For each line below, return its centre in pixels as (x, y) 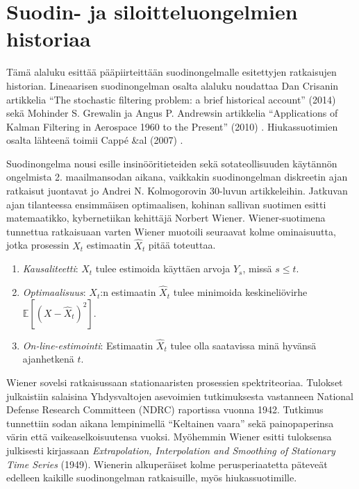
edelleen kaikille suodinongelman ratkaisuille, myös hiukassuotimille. (152, 478)
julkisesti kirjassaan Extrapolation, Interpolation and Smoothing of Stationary (171, 450)
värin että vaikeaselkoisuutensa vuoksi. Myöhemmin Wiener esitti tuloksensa (169, 437)
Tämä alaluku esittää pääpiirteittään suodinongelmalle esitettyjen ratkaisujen (172, 72)
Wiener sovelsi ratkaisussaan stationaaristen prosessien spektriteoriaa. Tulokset (175, 382)
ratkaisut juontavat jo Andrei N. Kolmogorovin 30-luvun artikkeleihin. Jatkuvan (177, 191)
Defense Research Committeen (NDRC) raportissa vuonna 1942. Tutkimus (165, 409)
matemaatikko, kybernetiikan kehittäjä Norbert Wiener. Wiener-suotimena (166, 218)
